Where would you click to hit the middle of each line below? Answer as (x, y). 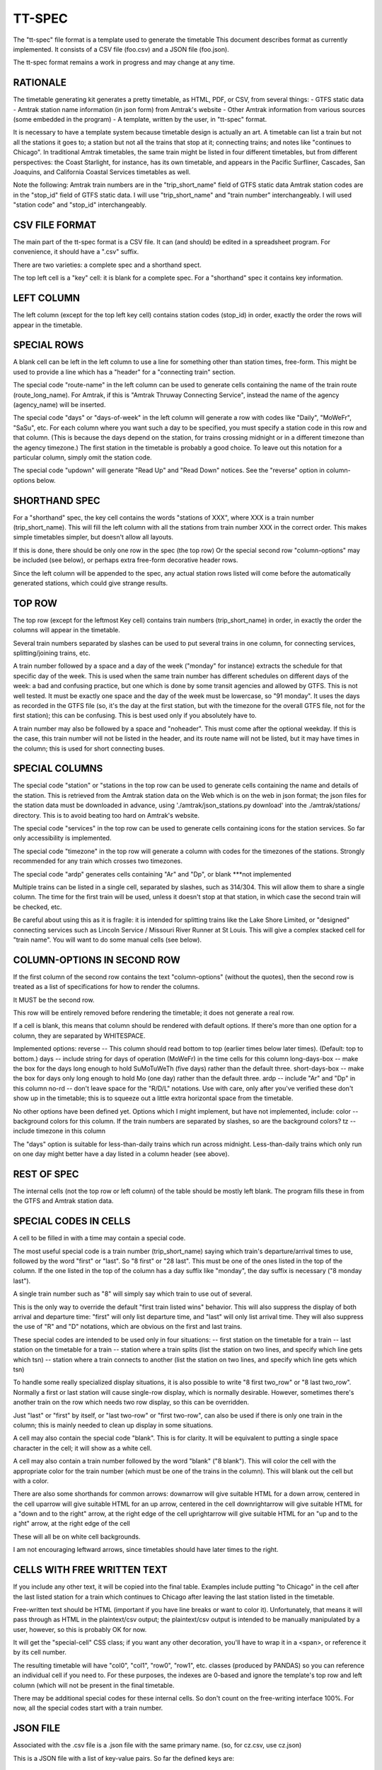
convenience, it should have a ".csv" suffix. (76, 252)
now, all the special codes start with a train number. (88, 1708)
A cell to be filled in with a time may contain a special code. (99, 1238)
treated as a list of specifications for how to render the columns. (106, 987)
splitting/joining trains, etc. (52, 653)
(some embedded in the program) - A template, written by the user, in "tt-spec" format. (140, 120)
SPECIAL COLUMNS (58, 769)
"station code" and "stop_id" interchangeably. (80, 205)
